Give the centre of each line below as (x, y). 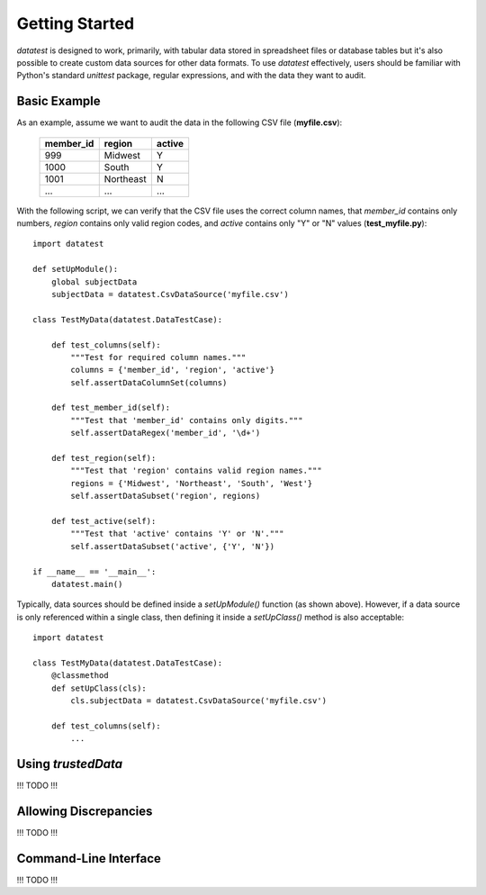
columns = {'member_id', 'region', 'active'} (172, 370)
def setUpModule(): (76, 269)
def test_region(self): (103, 458)
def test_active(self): (103, 521)
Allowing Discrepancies (85, 811)
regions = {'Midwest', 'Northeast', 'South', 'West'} (192, 483)
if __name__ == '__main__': (94, 571)
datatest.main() (87, 584)
